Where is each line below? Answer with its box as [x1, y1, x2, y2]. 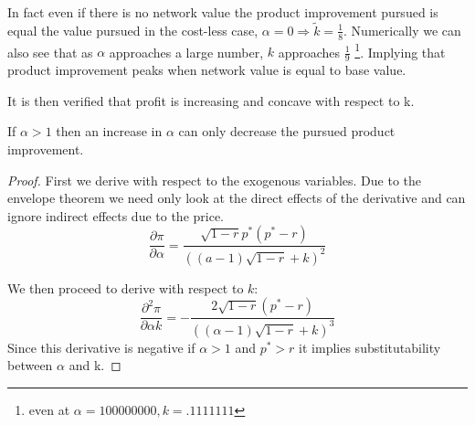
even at [28, 399, 70, 419]
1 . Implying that [354, 39, 446, 61]
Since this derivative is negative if [7, 337, 195, 356]
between [7, 356, 53, 375]
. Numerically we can [343, 20, 461, 39]
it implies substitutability [299, 337, 441, 356]
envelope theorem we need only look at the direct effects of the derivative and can [7, 188, 466, 207]
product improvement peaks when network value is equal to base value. [7, 60, 406, 80]
